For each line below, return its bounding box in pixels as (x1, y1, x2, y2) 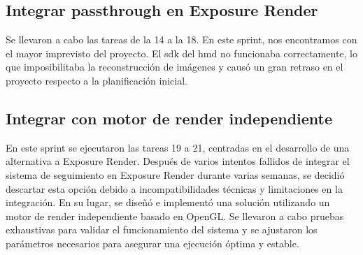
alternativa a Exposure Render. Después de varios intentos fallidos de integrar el (6, 154, 350, 168)
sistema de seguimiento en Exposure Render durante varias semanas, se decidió (6, 167, 345, 182)
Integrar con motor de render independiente (6, 107, 333, 129)
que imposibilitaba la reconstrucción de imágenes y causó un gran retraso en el (6, 59, 343, 74)
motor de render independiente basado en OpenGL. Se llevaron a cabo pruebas (6, 208, 344, 223)
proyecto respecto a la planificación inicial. (6, 73, 187, 87)
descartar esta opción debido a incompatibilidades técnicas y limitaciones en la (6, 181, 343, 196)
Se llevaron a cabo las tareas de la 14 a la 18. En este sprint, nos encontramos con (6, 32, 357, 47)
